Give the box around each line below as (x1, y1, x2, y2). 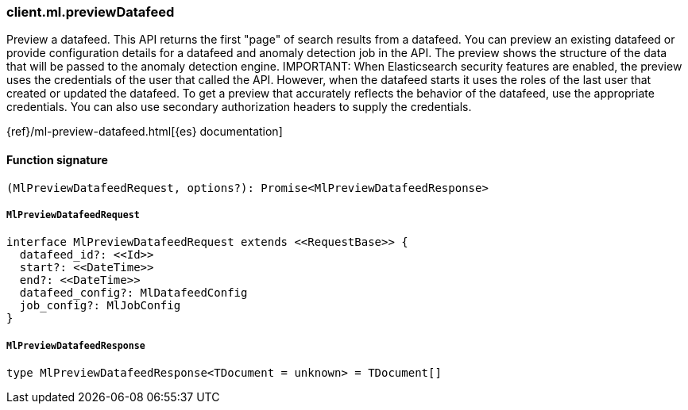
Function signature (6, 152, 108, 167)
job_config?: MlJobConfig (19, 299, 181, 312)
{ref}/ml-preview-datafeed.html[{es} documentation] (6, 125, 283, 139)
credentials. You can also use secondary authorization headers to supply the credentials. (6, 100, 472, 114)
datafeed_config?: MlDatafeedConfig (19, 286, 248, 300)
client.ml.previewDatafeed (6, 4, 175, 20)
